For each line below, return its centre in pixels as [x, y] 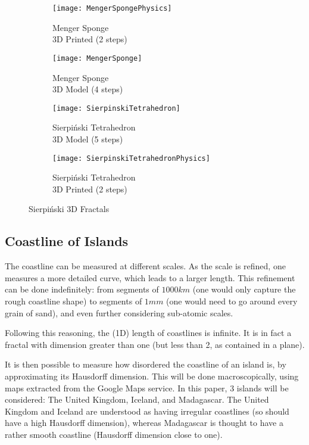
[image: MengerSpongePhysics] [112, 8]
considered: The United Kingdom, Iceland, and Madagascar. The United [137, 399]
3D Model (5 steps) [88, 139]
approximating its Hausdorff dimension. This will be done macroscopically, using [152, 376]
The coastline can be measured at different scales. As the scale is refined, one [145, 266]
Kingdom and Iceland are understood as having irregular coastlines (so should [147, 411]
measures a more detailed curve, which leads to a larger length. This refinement [150, 277]
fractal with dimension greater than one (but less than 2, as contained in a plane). [155, 344]
